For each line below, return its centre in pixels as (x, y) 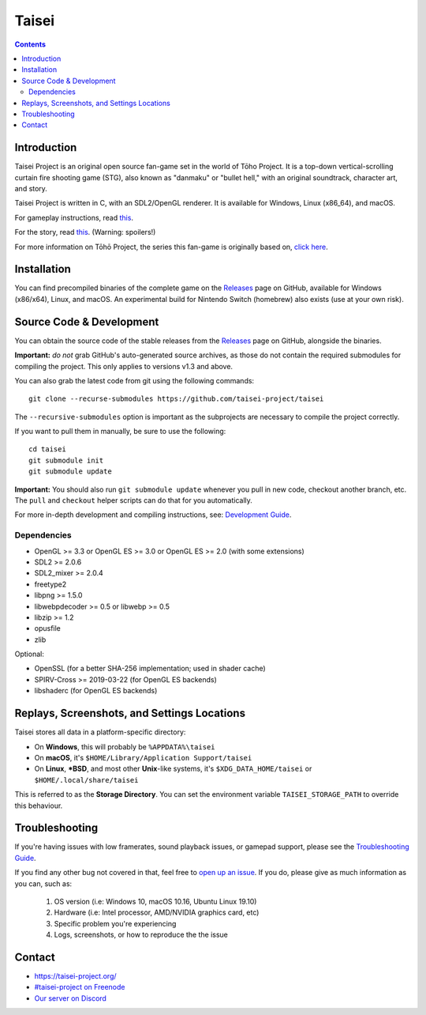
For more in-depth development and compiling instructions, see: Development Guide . (153, 515)
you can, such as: (43, 883)
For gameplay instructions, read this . (74, 217)
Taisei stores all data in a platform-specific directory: (100, 732)
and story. (31, 188)
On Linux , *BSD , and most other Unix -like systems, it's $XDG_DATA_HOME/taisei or (173, 769)
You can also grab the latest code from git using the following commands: (135, 380)
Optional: (30, 654)
